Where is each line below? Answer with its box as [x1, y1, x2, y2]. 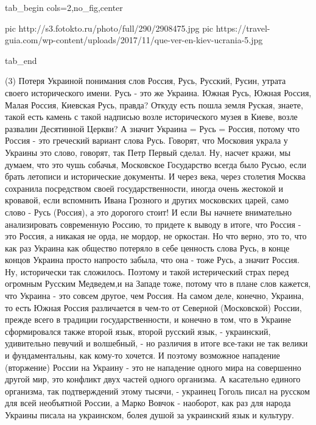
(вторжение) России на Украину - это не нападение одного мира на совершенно [5, 360, 301, 373]
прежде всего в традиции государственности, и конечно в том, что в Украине [5, 313, 292, 326]
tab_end [5, 54, 37, 66]
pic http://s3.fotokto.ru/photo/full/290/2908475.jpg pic [5, 21, 214, 34]
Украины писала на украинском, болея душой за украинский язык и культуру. [5, 409, 294, 421]
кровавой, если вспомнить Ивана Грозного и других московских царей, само [5, 194, 289, 206]
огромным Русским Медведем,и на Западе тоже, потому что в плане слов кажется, [5, 277, 311, 290]
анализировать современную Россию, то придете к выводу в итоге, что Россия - [5, 217, 301, 230]
